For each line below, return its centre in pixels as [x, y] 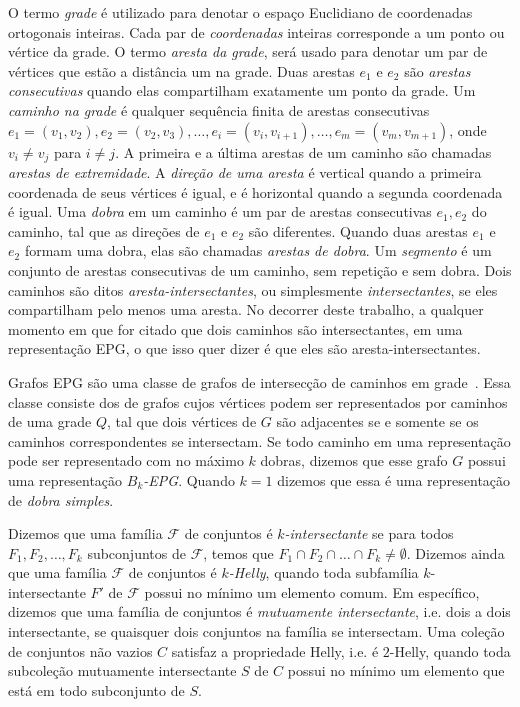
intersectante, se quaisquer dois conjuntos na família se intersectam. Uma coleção [256, 631]
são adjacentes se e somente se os [377, 421]
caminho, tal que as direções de [104, 230]
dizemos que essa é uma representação [394, 479]
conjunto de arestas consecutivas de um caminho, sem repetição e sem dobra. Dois [260, 269]
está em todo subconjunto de [96, 689]
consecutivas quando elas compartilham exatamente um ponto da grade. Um [242, 90]
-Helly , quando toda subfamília [323, 572]
